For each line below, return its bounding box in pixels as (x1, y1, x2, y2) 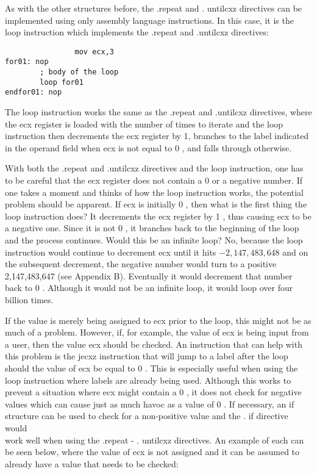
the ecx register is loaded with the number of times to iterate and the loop (5, 117, 283, 130)
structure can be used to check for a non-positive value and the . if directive (5, 409, 288, 422)
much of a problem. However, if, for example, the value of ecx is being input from (5, 326, 309, 339)
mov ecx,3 (74, 47, 114, 56)
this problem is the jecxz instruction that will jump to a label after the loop (5, 350, 288, 362)
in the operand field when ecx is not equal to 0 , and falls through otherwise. (5, 141, 292, 154)
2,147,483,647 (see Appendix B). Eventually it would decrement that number (5, 269, 293, 282)
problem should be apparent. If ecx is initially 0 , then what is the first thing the (5, 198, 307, 210)
